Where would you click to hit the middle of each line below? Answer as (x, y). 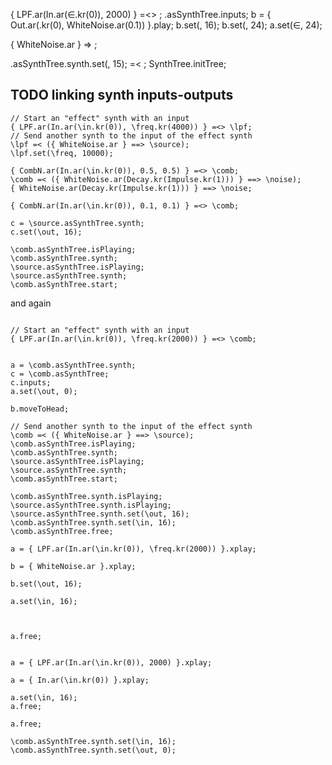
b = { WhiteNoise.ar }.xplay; (73, 566)
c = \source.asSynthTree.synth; (77, 223)
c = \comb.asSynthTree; (60, 374)
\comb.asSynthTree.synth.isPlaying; (86, 496)
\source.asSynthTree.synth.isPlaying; (91, 505)
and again (31, 303)
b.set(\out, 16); (46, 584)
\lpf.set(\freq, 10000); (62, 153)
